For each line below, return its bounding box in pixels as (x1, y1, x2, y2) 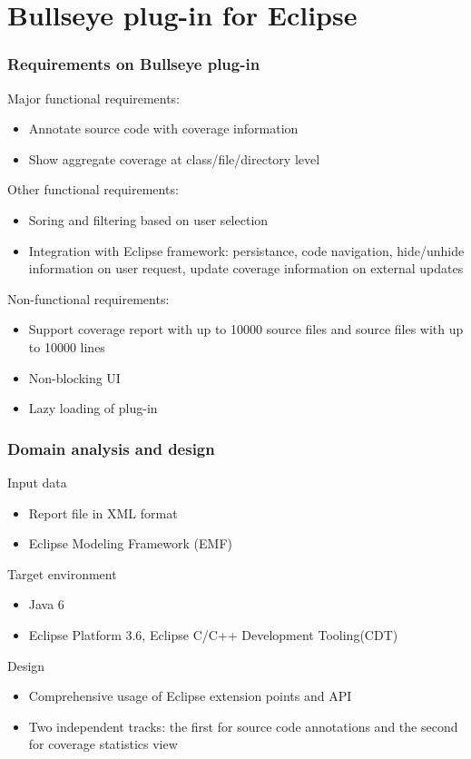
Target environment (7, 564, 117, 583)
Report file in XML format (28, 503, 178, 522)
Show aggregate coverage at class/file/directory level (28, 149, 320, 168)
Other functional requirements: (7, 180, 179, 199)
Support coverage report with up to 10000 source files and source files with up (28, 320, 464, 339)
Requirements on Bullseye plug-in (7, 53, 260, 75)
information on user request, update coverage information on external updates (28, 259, 464, 278)
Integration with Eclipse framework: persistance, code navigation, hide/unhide (28, 241, 465, 260)
